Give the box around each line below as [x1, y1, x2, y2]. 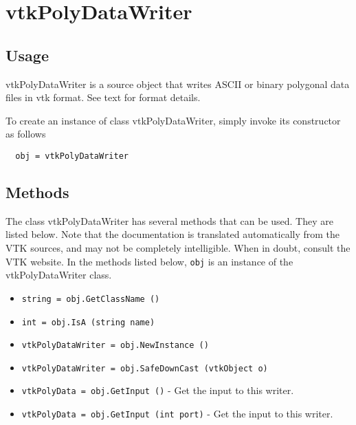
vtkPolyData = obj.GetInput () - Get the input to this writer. [21, 383, 294, 397]
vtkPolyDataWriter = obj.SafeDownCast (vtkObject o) [21, 363, 268, 373]
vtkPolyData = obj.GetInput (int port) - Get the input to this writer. [21, 406, 333, 421]
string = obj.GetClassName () [21, 294, 160, 304]
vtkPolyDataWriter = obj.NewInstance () [21, 340, 209, 351]
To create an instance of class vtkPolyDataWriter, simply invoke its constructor [5, 113, 341, 127]
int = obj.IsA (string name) [21, 317, 155, 327]
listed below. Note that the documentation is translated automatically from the [5, 227, 340, 241]
